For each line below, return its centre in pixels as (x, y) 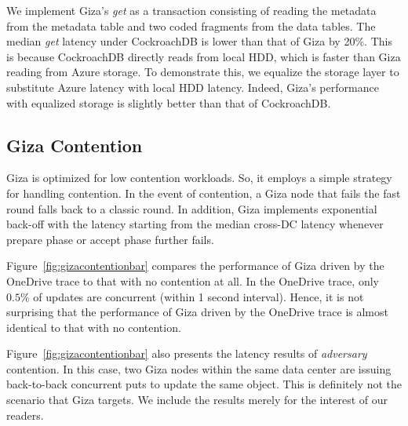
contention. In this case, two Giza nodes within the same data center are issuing (199, 368)
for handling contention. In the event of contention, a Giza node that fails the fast (204, 193)
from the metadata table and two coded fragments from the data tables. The (191, 25)
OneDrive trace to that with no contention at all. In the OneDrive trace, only (193, 280)
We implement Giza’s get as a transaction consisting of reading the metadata (191, 10)
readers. (25, 415)
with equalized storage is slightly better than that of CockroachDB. (169, 102)
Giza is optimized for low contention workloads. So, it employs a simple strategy (199, 178)
